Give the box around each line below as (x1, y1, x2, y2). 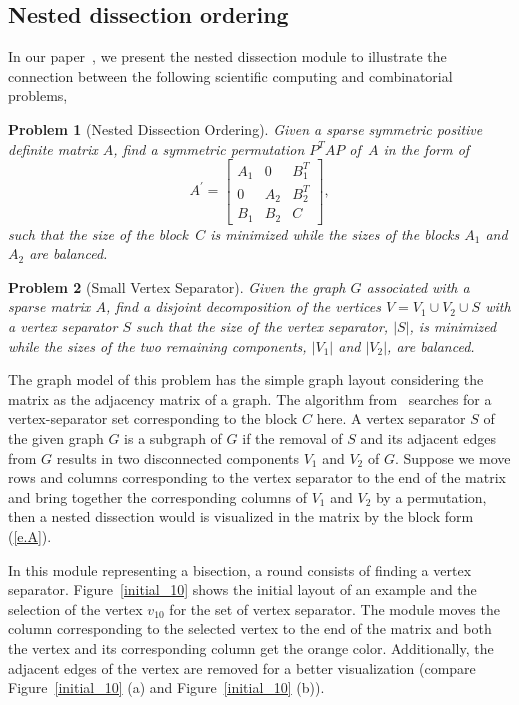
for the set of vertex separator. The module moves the (169, 598, 500, 619)
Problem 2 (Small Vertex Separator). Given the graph (8, 276, 346, 297)
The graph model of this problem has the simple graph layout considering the (8, 369, 484, 390)
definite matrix (8, 138, 98, 159)
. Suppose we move (394, 447, 511, 468)
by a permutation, (375, 486, 487, 507)
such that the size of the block (8, 223, 188, 244)
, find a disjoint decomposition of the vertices (105, 296, 381, 317)
